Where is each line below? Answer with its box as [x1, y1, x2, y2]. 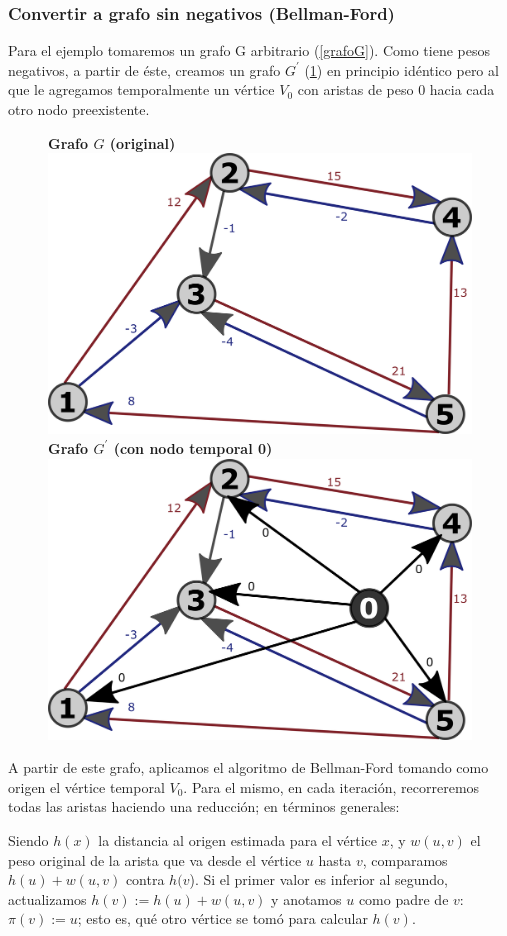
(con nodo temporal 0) [113, 437, 273, 458]
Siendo [8, 830, 49, 851]
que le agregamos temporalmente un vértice [8, 79, 275, 100]
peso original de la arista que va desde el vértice [8, 849, 302, 870]
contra [125, 869, 165, 890]
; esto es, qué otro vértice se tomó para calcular [77, 908, 368, 929]
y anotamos [271, 888, 342, 909]
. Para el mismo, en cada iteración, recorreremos [183, 776, 480, 797]
